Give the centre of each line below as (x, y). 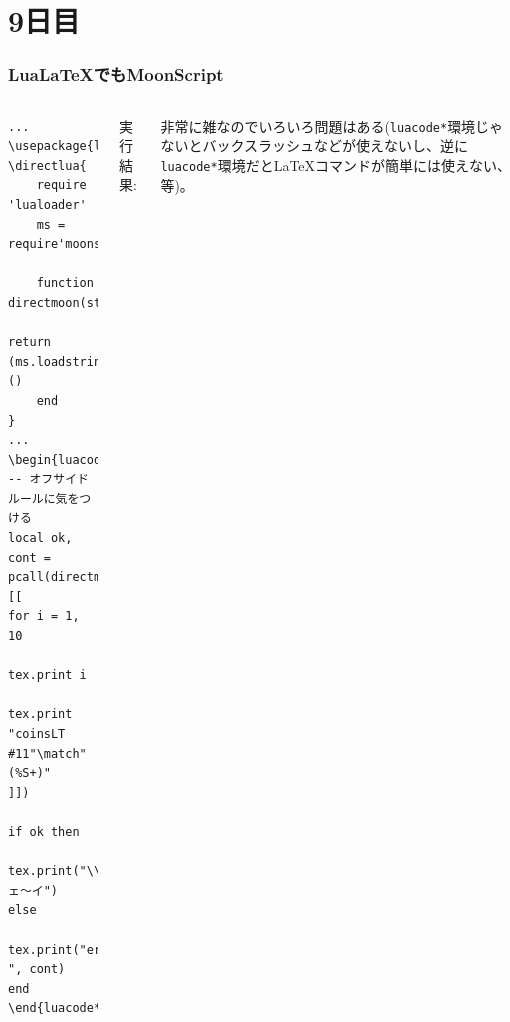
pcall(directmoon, (69, 577)
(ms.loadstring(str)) (80, 361)
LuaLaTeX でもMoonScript (116, 74)
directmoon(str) (62, 302)
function (65, 283)
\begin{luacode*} (65, 459)
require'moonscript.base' (94, 244)
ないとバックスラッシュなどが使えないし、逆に (314, 145)
